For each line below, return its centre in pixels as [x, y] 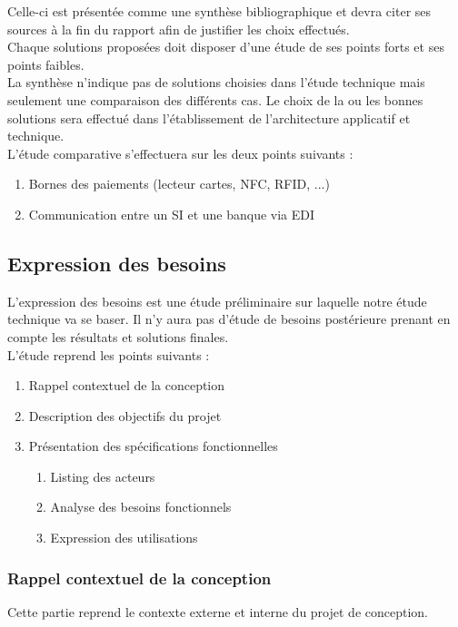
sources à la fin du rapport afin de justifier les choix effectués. [179, 29]
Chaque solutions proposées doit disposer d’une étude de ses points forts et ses [226, 47]
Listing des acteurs [103, 476]
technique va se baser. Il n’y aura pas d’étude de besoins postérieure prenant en [229, 319]
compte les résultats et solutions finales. [118, 336]
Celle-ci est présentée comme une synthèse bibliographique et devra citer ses [219, 11]
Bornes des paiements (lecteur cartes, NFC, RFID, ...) [179, 184]
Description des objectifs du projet [125, 415]
